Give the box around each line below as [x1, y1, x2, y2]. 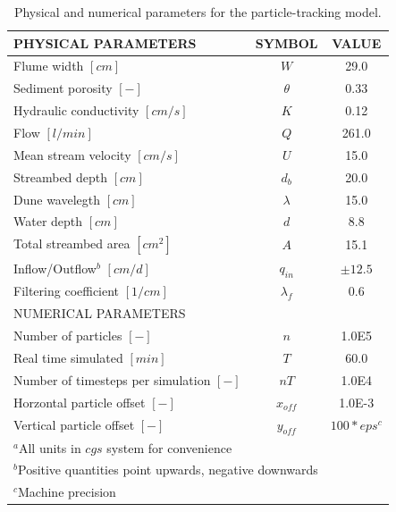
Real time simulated [13, 348, 123, 367]
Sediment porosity [13, 79, 113, 97]
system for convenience [106, 438, 232, 457]
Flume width [13, 56, 84, 75]
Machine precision [18, 483, 116, 501]
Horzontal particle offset [13, 392, 146, 411]
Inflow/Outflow [13, 259, 97, 278]
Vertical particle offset [13, 415, 135, 434]
